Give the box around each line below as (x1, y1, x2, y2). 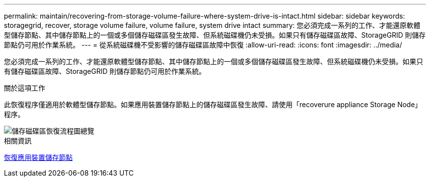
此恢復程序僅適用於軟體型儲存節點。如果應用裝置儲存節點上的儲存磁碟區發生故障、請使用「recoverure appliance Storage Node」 (4, 100, 422, 109)
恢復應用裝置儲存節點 (4, 153, 73, 161)
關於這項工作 (4, 84, 45, 92)
